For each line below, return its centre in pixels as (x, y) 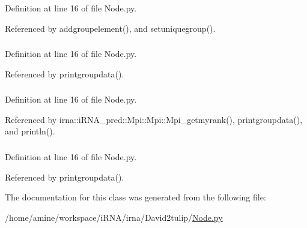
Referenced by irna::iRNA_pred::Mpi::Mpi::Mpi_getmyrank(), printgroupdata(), (154, 119)
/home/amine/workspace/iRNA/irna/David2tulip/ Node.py (114, 217)
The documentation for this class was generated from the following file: (135, 197)
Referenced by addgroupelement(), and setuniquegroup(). (110, 28)
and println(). (30, 131)
